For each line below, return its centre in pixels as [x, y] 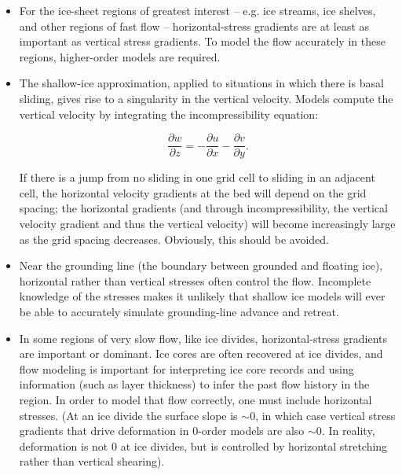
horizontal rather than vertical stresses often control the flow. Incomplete [195, 280]
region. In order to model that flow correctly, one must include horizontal [196, 399]
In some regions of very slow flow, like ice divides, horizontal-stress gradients [203, 338]
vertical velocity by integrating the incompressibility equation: [169, 114]
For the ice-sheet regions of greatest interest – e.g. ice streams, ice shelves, [197, 10]
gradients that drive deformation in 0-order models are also [162, 431]
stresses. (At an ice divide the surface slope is [128, 415]
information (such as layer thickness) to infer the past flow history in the [194, 384]
